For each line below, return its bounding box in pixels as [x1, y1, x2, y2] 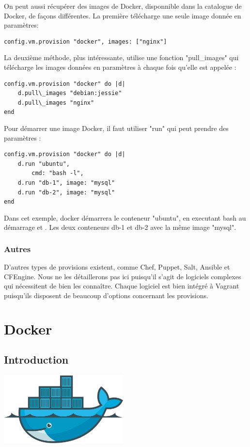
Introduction [4, 352, 69, 367]
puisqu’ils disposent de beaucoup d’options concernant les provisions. [4, 290, 208, 300]
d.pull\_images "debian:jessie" [17, 90, 122, 97]
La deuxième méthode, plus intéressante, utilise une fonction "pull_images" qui [4, 52, 239, 63]
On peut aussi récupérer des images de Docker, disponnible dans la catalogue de [4, 1, 242, 11]
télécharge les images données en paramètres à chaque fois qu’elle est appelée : [4, 62, 236, 72]
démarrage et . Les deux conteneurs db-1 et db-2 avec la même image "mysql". [4, 222, 236, 232]
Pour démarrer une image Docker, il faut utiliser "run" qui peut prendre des [4, 123, 229, 133]
